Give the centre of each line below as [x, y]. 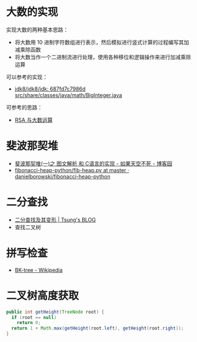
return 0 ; [29, 323]
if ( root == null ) [34, 317]
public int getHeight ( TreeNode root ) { [55, 312]
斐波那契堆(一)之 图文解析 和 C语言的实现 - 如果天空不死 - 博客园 [93, 163]
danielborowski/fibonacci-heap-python [62, 176]
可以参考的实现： [27, 77]
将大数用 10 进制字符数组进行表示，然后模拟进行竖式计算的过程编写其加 [102, 42]
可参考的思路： [24, 107]
